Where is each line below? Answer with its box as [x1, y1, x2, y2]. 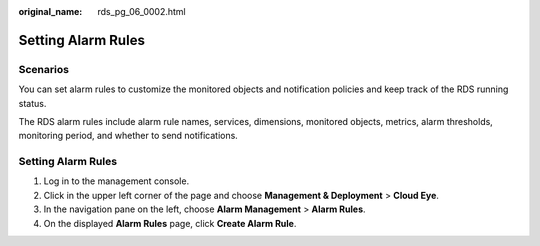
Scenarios [18, 62, 70, 76]
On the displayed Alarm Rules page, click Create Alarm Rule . [43, 217, 297, 229]
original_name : [18, 6, 83, 17]
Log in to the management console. [43, 175, 190, 187]
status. [18, 97, 47, 109]
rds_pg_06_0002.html [97, 6, 186, 17]
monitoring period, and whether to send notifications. [18, 130, 239, 142]
